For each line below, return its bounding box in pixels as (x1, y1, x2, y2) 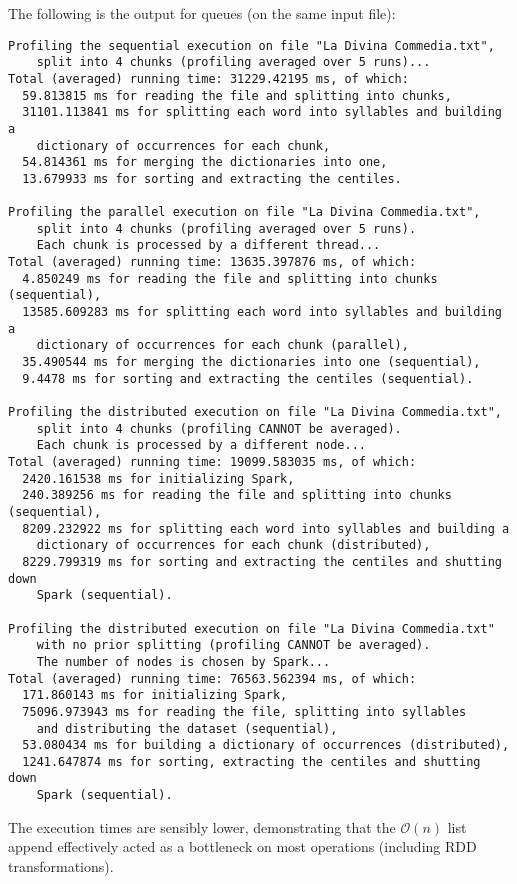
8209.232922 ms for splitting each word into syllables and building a (22, 521, 510, 536)
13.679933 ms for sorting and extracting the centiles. (22, 171, 402, 186)
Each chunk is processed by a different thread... (36, 238, 381, 253)
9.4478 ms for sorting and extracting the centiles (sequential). (22, 371, 474, 386)
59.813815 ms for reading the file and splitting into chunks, (22, 88, 452, 103)
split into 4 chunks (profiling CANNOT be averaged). (36, 421, 402, 436)
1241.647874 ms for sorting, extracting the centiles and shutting (22, 754, 481, 769)
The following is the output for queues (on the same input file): (8, 3, 396, 23)
